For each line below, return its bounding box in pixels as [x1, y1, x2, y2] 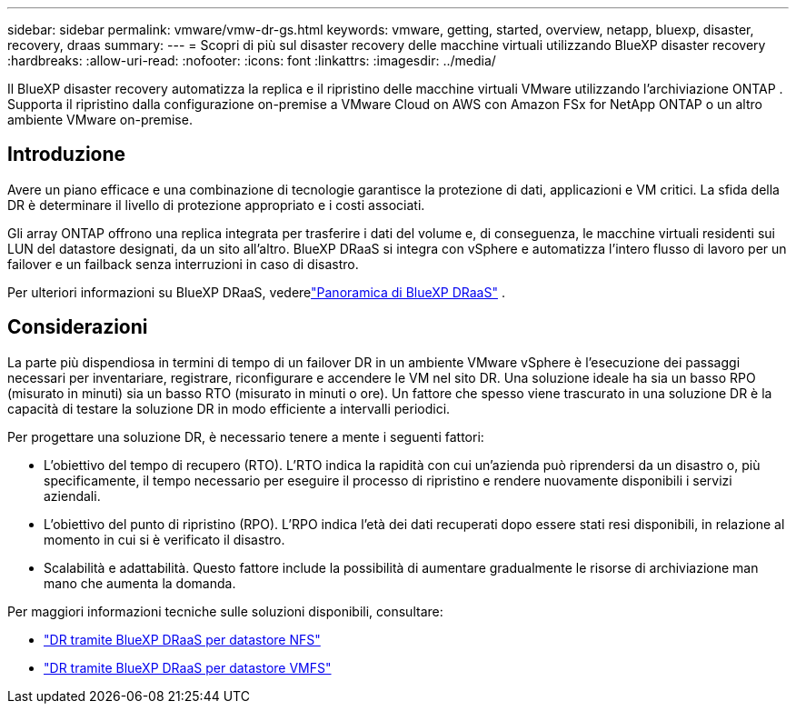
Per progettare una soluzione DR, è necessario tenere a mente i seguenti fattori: [7, 428, 484, 445]
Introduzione [7, 143, 126, 166]
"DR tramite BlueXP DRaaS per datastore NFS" [44, 631, 321, 647]
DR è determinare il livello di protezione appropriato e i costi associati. [7, 196, 425, 213]
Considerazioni [7, 315, 148, 339]
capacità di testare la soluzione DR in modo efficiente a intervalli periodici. [7, 400, 451, 416]
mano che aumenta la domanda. [44, 575, 236, 591]
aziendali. [44, 487, 101, 504]
